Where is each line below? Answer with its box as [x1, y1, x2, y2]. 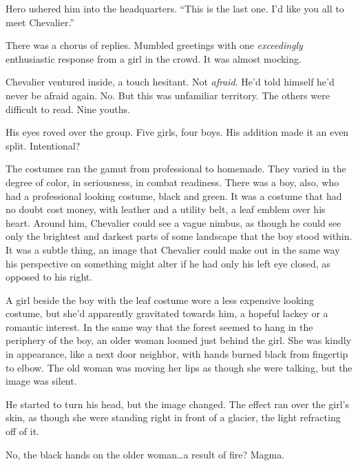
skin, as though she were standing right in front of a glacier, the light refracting [6, 410, 341, 425]
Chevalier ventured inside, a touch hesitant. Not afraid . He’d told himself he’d [6, 74, 335, 89]
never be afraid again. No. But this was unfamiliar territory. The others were [6, 88, 330, 102]
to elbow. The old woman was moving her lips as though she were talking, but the [6, 360, 352, 374]
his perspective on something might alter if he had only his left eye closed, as [6, 256, 330, 270]
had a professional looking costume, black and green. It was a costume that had [6, 188, 342, 203]
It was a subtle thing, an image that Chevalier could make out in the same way [6, 242, 340, 256]
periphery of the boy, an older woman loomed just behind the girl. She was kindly [6, 333, 352, 347]
